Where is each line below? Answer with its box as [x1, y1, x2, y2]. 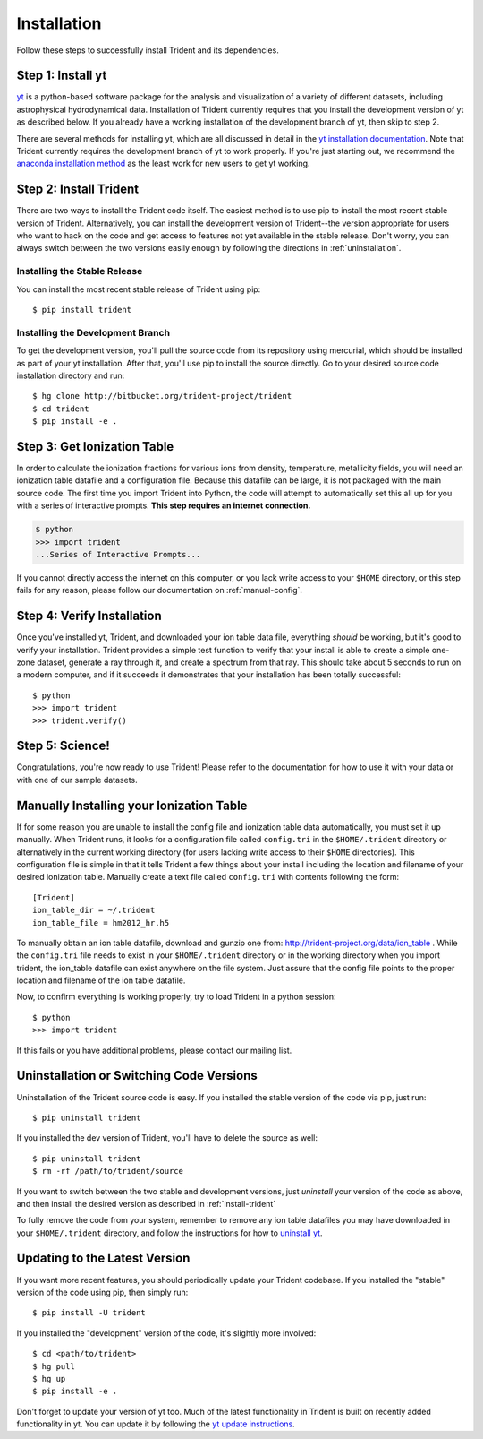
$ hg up [32, 1374, 66, 1383]
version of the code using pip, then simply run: [16, 1287, 189, 1297]
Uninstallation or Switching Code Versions [16, 1068, 258, 1083]
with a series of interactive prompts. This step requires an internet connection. [16, 500, 311, 511]
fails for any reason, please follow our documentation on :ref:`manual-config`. [16, 585, 303, 596]
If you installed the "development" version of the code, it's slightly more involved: [16, 1327, 317, 1339]
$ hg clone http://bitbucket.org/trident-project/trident [32, 391, 292, 401]
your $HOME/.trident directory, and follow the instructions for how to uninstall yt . [16, 1228, 323, 1238]
